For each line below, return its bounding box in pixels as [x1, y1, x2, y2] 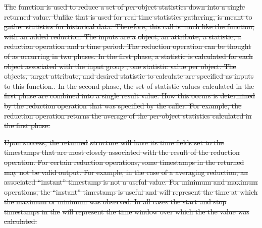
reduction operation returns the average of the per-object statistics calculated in [4, 110, 252, 121]
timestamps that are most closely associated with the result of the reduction [4, 147, 240, 157]
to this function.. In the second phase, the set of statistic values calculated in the [4, 80, 254, 91]
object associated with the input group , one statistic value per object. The [4, 61, 236, 71]
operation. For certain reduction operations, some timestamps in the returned [4, 156, 244, 167]
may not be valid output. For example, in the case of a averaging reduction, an [4, 166, 248, 177]
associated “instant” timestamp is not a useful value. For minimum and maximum [4, 177, 258, 187]
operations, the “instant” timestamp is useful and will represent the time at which [4, 186, 258, 197]
